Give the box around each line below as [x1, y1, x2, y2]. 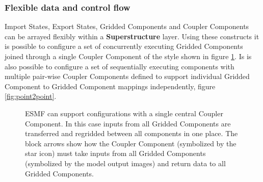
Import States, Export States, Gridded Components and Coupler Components [5, 21, 249, 32]
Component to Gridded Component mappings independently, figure [5, 81, 216, 91]
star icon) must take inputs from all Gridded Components [25, 148, 206, 159]
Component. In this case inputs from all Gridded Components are [25, 118, 231, 128]
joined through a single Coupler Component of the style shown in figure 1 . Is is [5, 51, 252, 61]
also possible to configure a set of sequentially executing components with [5, 61, 234, 71]
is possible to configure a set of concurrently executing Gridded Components [5, 41, 243, 51]
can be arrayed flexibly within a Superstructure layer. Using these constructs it [5, 31, 259, 41]
